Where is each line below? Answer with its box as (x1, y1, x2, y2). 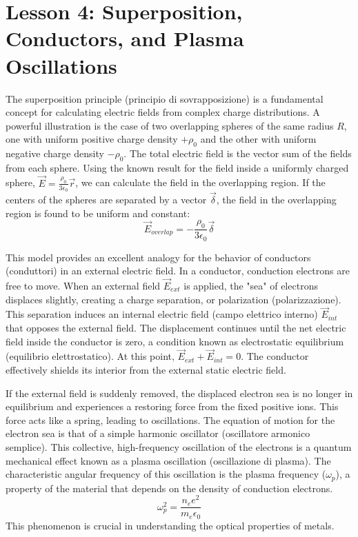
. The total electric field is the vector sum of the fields (123, 146, 352, 161)
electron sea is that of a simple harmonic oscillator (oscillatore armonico (6, 426, 310, 440)
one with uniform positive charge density (6, 132, 178, 146)
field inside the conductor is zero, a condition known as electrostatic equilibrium (6, 334, 344, 348)
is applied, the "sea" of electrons (183, 278, 318, 293)
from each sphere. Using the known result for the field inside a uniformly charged (6, 160, 349, 174)
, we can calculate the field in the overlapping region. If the (75, 175, 326, 190)
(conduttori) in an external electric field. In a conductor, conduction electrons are (6, 263, 350, 278)
